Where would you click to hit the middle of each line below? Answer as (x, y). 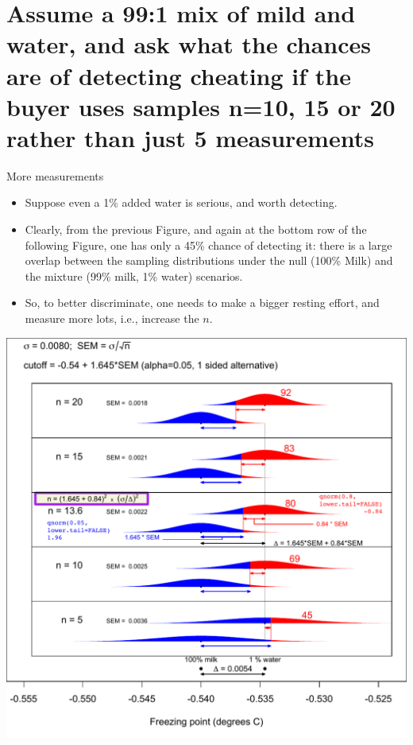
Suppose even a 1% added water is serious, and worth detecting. (181, 202)
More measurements (55, 175)
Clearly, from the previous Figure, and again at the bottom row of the (196, 229)
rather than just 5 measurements (190, 137)
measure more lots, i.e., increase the (112, 318)
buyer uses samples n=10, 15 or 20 (201, 106)
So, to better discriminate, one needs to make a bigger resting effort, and (202, 303)
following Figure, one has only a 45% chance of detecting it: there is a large (208, 244)
